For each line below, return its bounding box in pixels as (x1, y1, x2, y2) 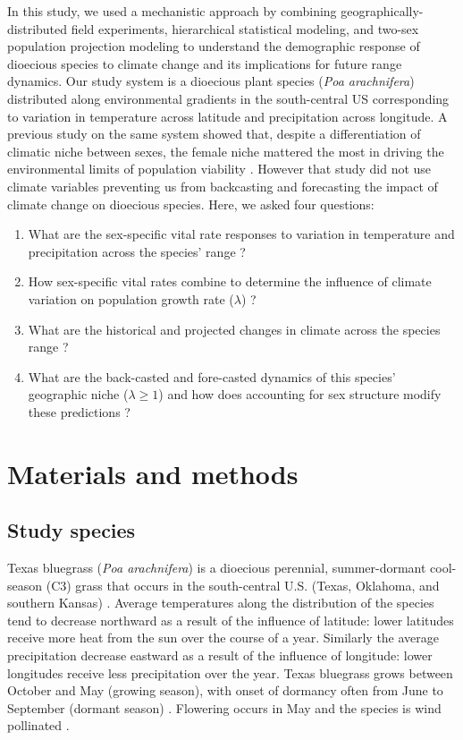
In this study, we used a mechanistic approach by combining (7, 2, 337, 20)
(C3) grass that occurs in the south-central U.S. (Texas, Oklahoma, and (46, 575, 440, 594)
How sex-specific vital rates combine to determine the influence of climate (28, 272, 432, 291)
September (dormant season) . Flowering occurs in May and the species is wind (7, 698, 442, 717)
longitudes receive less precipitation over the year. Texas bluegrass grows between (7, 663, 453, 682)
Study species (7, 516, 136, 544)
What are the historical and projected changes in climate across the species (28, 319, 441, 338)
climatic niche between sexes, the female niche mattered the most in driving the (7, 141, 444, 160)
